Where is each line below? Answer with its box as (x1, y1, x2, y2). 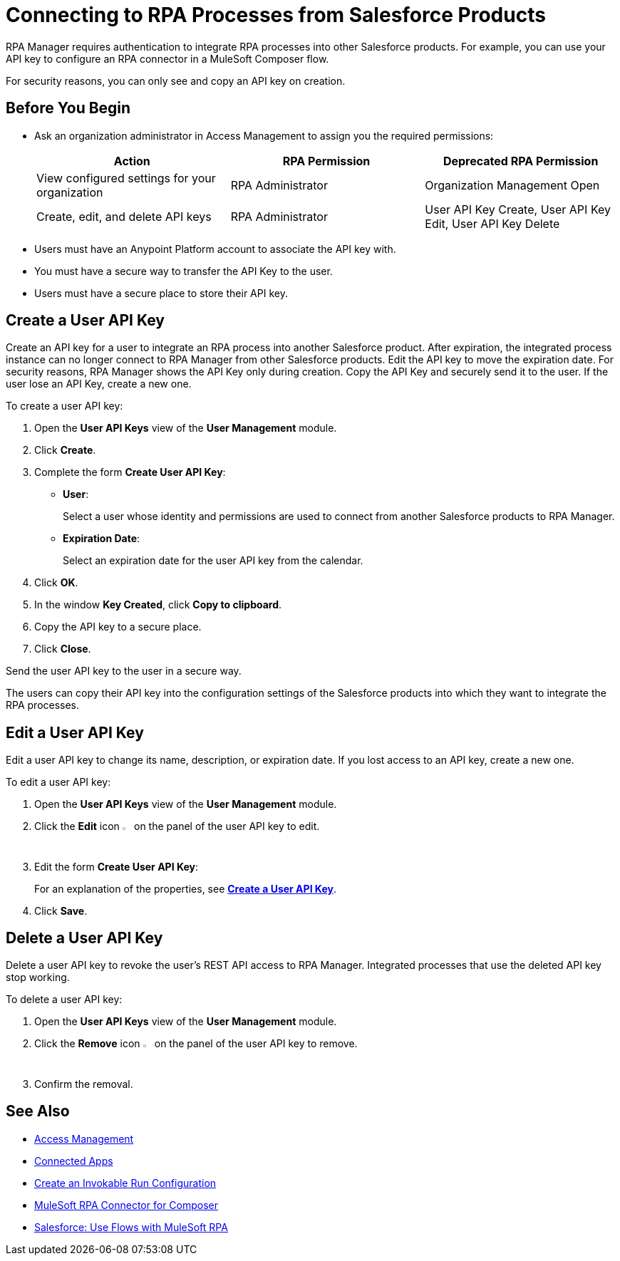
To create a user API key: (6, 400, 123, 412)
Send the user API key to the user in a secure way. (6, 665, 242, 678)
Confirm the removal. (34, 1077, 133, 1090)
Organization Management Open (425, 177, 600, 192)
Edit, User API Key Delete (425, 216, 560, 231)
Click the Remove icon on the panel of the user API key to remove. (34, 1037, 358, 1050)
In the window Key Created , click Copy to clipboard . (34, 598, 282, 611)
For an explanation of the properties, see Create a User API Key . (34, 882, 336, 895)
